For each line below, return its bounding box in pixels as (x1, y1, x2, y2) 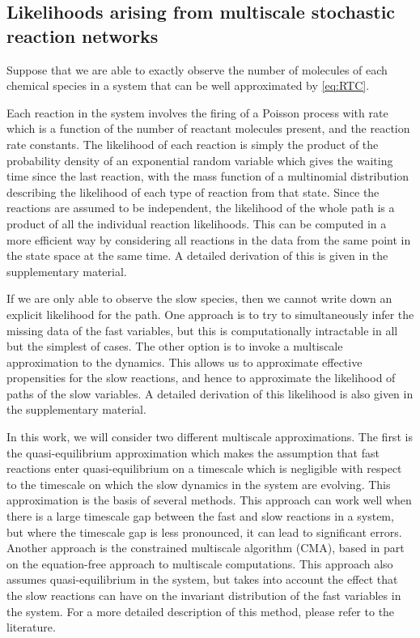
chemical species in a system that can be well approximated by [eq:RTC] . (6, 77, 370, 94)
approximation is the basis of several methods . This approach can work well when (6, 491, 412, 508)
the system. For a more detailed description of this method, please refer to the (6, 602, 395, 619)
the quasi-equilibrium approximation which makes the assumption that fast (6, 444, 380, 461)
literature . (6, 619, 56, 636)
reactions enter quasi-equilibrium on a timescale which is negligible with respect (6, 460, 402, 477)
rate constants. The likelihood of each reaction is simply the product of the (6, 135, 379, 152)
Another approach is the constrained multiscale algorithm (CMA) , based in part (6, 539, 405, 556)
